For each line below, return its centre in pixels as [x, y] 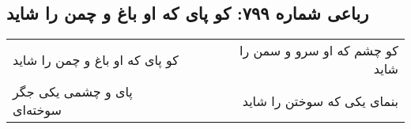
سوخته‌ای [37, 110]
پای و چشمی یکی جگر [73, 92]
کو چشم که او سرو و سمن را [319, 51]
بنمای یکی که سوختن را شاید [320, 101]
